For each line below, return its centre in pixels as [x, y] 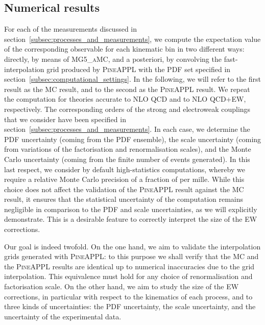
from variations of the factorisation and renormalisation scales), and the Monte [128, 149]
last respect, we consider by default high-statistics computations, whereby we [125, 169]
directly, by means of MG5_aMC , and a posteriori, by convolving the [113, 59]
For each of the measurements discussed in [71, 29]
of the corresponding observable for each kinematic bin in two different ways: [124, 49]
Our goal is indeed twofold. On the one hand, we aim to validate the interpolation [132, 246]
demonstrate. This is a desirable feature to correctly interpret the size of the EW [131, 219]
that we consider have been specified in [65, 119]
